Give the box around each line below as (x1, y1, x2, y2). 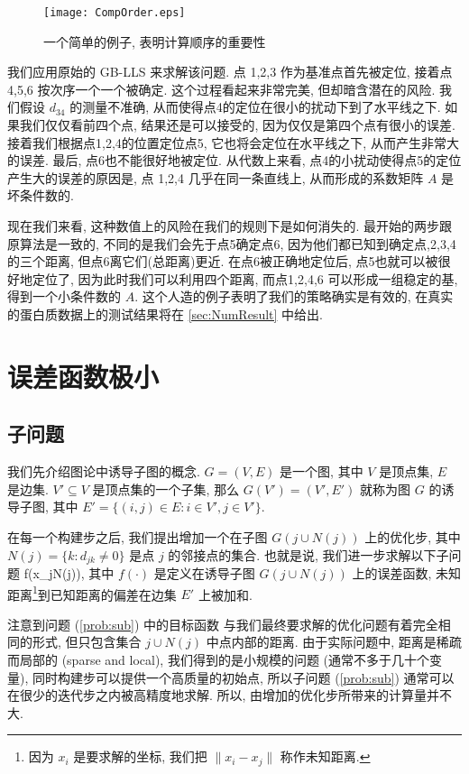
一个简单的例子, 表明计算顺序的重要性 (43, 32, 266, 51)
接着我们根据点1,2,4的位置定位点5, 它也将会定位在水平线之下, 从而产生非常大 (7, 133, 459, 152)
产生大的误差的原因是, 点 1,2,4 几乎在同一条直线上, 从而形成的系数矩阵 (7, 168, 424, 187)
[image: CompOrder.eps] (43, 6, 186, 19)
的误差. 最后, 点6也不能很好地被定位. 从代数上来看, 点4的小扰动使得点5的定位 (7, 151, 462, 170)
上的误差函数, (352, 563, 432, 582)
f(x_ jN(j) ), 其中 (23, 563, 115, 582)
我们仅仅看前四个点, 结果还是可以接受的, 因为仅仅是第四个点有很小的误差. (19, 115, 455, 134)
